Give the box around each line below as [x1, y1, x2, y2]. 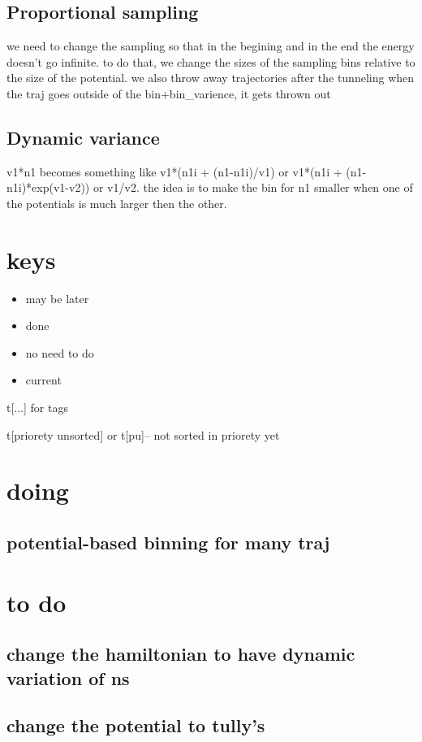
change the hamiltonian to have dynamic [6, 641, 355, 666]
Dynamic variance [6, 124, 160, 150]
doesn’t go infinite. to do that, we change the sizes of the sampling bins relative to [6, 53, 416, 70]
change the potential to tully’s [6, 713, 265, 738]
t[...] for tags [6, 399, 68, 416]
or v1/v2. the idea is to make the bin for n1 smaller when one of [93, 179, 413, 196]
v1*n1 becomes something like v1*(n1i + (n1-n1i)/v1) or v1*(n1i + [6, 163, 342, 180]
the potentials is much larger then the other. [6, 194, 227, 211]
